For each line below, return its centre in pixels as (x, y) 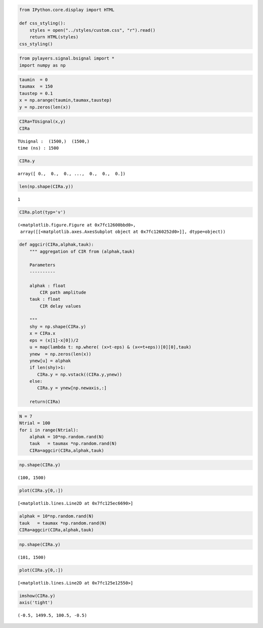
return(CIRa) (45, 402)
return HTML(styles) (54, 37)
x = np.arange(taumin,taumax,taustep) (66, 100)
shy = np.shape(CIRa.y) (58, 326)
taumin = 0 (34, 80)
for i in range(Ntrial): (49, 430)
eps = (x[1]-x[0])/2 (54, 340)
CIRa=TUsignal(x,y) (42, 122)
